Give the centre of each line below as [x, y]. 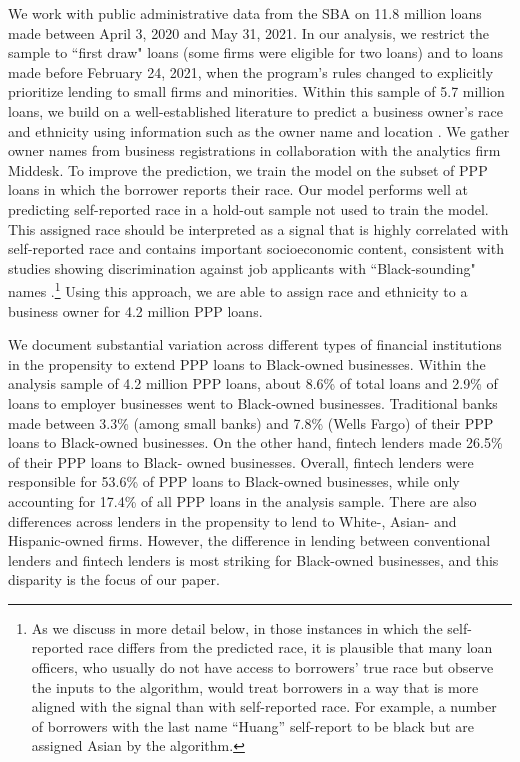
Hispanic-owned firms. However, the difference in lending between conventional [249, 540]
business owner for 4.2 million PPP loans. [135, 310]
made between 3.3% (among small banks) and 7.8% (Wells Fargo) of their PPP [251, 422]
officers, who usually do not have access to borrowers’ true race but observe [262, 667]
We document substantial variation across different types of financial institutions [255, 344]
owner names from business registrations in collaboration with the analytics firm [254, 150]
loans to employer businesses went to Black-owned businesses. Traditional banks [253, 402]
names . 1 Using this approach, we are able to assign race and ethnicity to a [238, 289]
